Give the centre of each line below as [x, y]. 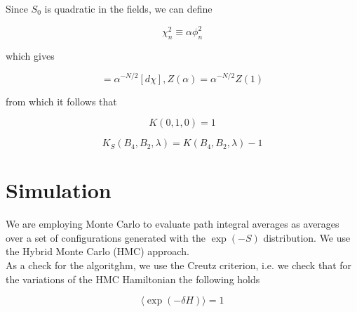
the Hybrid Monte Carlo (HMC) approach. [97, 251]
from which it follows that [61, 101]
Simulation [59, 190]
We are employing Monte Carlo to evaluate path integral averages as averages [173, 224]
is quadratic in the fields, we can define [128, 8]
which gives [30, 55]
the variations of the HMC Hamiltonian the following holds [133, 279]
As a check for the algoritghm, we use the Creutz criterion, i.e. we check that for [179, 265]
